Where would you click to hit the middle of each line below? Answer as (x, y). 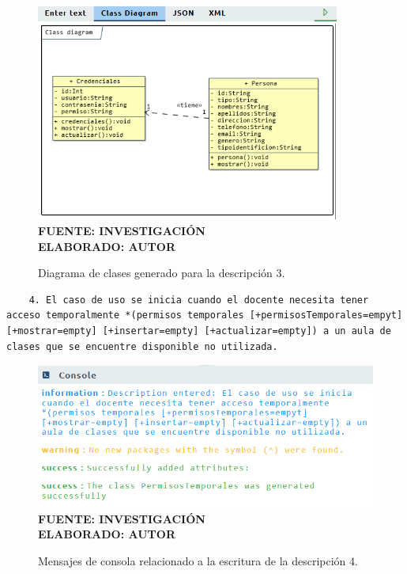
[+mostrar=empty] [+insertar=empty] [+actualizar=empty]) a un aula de (199, 331)
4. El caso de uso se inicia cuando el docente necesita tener (199, 300)
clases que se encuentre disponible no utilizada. (142, 346)
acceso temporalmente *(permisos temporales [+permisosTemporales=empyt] (205, 316)
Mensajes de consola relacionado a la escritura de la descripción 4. (198, 560)
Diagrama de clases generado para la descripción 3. (162, 273)
